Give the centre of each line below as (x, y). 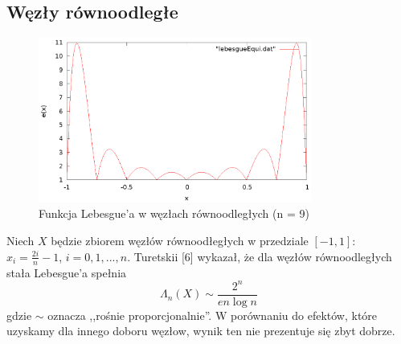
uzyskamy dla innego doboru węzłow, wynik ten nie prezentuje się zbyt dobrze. (201, 331)
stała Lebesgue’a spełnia (67, 272)
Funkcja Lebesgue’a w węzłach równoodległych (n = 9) (174, 213)
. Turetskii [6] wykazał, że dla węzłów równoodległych (260, 256)
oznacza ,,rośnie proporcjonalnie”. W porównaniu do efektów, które (213, 315)
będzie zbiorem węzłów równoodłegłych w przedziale (180, 241)
